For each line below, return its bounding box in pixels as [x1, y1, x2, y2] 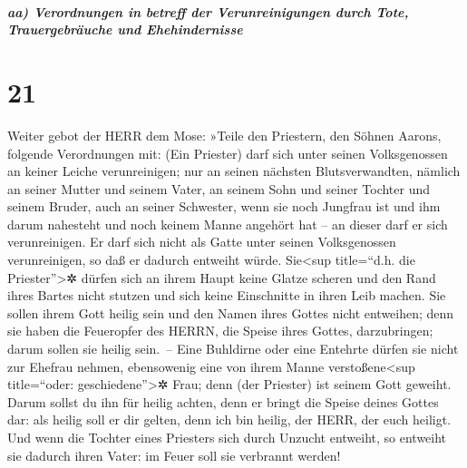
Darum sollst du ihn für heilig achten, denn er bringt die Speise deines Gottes [7, 392, 439, 411]
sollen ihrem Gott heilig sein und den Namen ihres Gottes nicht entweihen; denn [7, 303, 454, 322]
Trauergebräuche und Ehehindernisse [7, 20, 243, 39]
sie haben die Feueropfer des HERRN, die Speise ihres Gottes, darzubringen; [7, 321, 433, 340]
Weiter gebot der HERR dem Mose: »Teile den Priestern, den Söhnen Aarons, [7, 125, 442, 144]
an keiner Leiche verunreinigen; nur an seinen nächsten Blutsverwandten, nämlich [7, 161, 461, 180]
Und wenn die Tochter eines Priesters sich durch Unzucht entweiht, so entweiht [7, 428, 447, 446]
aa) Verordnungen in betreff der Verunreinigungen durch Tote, [7, 2, 409, 21]
